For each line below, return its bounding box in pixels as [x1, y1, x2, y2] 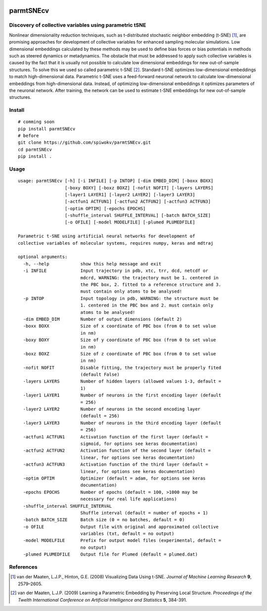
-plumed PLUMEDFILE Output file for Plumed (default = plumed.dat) [23, 552, 198, 557]
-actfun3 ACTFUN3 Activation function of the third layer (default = [23, 462, 209, 467]
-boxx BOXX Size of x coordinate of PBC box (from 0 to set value [23, 323, 216, 329]
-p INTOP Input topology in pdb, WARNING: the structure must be [23, 296, 219, 301]
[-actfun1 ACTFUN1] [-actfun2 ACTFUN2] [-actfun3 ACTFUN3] [64, 199, 211, 205]
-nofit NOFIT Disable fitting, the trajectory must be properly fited [23, 365, 222, 370]
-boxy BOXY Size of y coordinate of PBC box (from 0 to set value [23, 337, 216, 343]
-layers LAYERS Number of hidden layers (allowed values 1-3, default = [23, 379, 222, 384]
